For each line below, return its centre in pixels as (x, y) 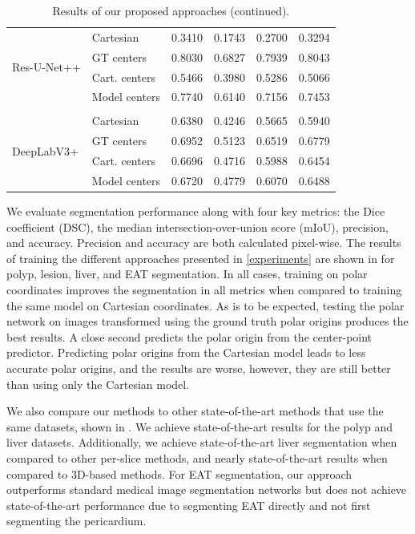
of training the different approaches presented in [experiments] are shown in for (201, 258)
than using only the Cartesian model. (98, 384)
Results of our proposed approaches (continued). (171, 10)
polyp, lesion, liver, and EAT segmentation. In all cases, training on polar (187, 274)
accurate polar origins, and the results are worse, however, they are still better (199, 368)
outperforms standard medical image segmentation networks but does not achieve (207, 489)
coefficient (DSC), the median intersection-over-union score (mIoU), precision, (197, 227)
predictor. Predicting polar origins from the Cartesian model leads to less (186, 352)
